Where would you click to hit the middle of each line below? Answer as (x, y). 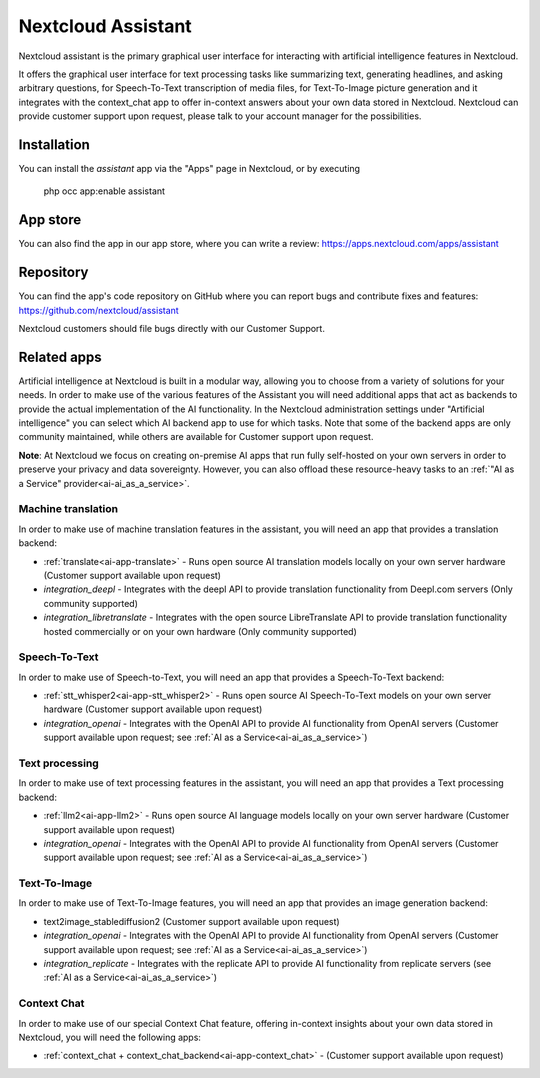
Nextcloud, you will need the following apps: (110, 1037)
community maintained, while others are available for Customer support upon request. (196, 437)
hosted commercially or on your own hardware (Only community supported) (200, 631)
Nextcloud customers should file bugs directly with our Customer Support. (171, 328)
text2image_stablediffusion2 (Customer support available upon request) (191, 921)
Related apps (60, 356)
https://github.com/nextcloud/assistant (98, 310)
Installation (54, 144)
